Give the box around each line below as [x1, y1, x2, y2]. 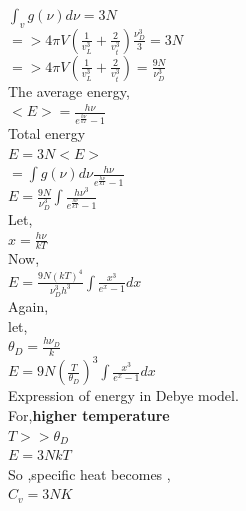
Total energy [8, 123, 86, 144]
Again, [8, 295, 49, 316]
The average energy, [8, 80, 130, 101]
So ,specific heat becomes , [8, 463, 171, 484]
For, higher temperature [8, 405, 170, 426]
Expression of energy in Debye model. [8, 385, 239, 406]
